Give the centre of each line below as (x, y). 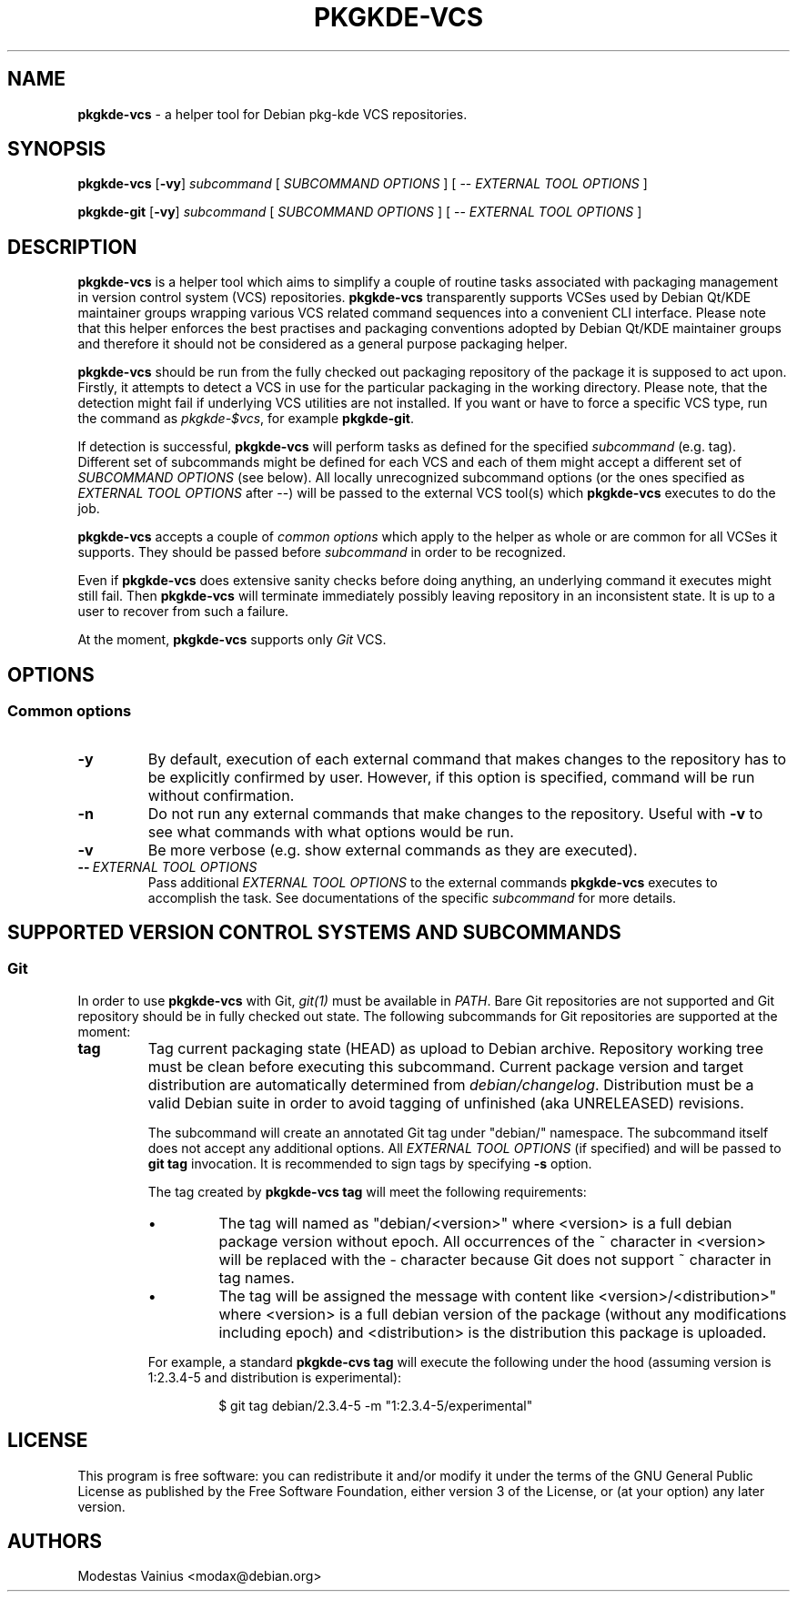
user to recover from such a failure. (183, 612)
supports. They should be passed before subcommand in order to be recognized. (322, 552)
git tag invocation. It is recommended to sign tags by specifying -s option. (370, 1163)
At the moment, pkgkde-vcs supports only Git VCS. (232, 640)
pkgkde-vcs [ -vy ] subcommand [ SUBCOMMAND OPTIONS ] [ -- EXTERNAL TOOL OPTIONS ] (363, 184)
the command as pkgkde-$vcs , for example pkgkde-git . (246, 419)
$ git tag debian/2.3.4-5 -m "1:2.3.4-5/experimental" (376, 1405)
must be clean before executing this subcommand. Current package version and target (445, 1066)
